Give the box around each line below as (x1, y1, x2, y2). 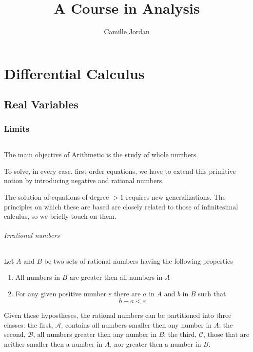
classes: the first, (4, 319, 53, 330)
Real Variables (4, 97, 78, 112)
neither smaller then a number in (4, 339, 103, 349)
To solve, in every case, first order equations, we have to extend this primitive (4, 166, 236, 176)
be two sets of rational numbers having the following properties (44, 255, 233, 266)
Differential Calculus (4, 63, 145, 83)
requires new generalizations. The (126, 191, 226, 202)
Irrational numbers (4, 230, 60, 240)
